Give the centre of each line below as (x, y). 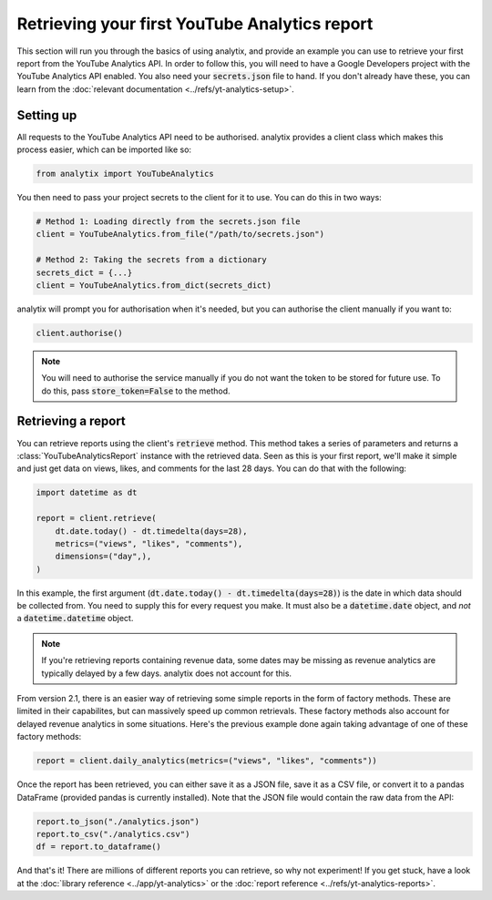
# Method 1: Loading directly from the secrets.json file (168, 221)
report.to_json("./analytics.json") (118, 821)
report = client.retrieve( (96, 518)
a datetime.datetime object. (75, 619)
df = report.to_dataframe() (98, 847)
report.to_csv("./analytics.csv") (113, 834)
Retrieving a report (72, 421)
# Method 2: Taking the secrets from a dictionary (152, 260)
